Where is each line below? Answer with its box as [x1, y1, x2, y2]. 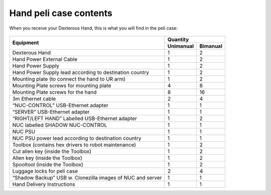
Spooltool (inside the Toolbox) [12, 161, 84, 168]
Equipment [12, 39, 39, 46]
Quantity [167, 36, 189, 43]
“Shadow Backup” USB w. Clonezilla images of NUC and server [12, 174, 162, 181]
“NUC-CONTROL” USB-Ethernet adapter [12, 102, 109, 109]
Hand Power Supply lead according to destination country [12, 69, 150, 76]
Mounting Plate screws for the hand [12, 88, 97, 95]
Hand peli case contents [9, 8, 112, 19]
